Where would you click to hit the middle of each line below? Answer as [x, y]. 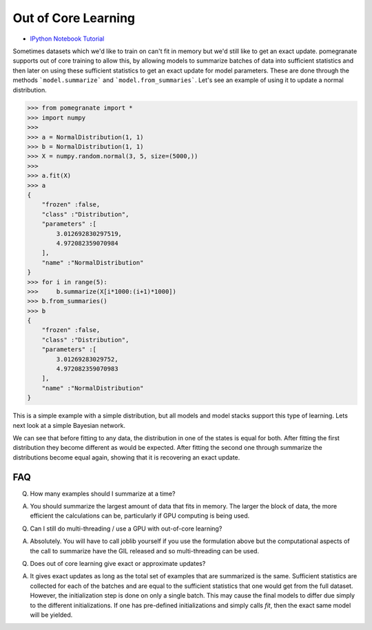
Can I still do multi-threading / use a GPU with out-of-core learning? [126, 529]
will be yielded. [51, 615]
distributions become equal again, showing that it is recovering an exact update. [126, 457]
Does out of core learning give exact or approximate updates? [118, 563]
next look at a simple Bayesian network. [69, 425]
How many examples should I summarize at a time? [103, 493]
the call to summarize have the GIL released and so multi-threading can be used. [145, 551]
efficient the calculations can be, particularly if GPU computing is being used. [140, 516]
